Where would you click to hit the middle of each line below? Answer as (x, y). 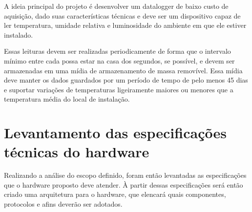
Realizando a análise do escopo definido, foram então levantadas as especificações (125, 175)
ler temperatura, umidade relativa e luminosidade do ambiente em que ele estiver (125, 25)
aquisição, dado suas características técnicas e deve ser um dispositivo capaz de (122, 15)
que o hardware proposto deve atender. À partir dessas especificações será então (124, 184)
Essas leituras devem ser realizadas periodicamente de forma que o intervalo (117, 51)
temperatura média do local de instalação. (67, 99)
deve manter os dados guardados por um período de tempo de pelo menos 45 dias (126, 80)
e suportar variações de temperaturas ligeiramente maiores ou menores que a (119, 89)
